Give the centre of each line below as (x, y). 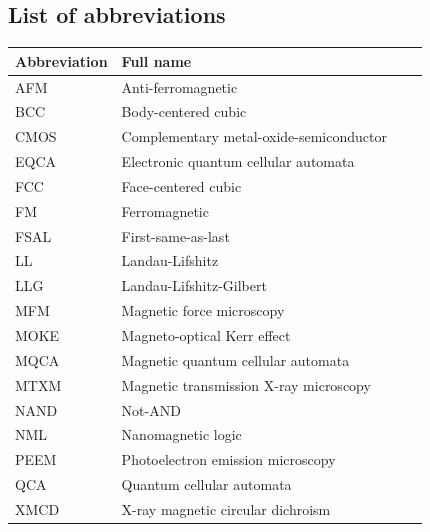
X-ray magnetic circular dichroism (226, 508)
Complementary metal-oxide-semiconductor (254, 136)
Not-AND (151, 409)
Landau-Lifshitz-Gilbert (194, 285)
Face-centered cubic (181, 185)
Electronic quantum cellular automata (238, 161)
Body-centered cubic (184, 111)
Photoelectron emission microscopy (228, 459)
